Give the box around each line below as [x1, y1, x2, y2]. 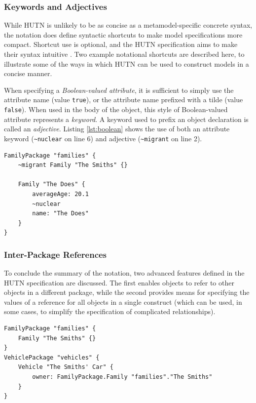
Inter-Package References [4, 248, 107, 260]
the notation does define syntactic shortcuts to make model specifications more [4, 29, 243, 40]
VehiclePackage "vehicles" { [4, 354, 100, 361]
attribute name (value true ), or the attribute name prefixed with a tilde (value [4, 94, 243, 105]
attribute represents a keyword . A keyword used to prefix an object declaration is [4, 114, 249, 124]
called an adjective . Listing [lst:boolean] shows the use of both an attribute [4, 123, 230, 134]
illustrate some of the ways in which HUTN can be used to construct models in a [4, 58, 249, 69]
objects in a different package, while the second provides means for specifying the [4, 287, 250, 297]
